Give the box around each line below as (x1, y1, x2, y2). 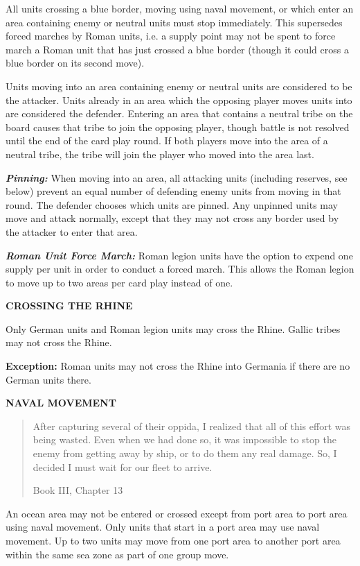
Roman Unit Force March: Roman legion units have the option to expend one (6, 248, 353, 262)
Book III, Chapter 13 (33, 483, 123, 497)
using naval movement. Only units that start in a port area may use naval (6, 520, 320, 534)
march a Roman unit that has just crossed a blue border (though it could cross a (6, 42, 349, 56)
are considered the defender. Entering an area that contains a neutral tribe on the (6, 106, 353, 121)
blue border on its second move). (6, 55, 145, 70)
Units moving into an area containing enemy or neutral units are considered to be (6, 78, 352, 93)
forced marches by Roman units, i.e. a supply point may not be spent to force (6, 28, 336, 43)
